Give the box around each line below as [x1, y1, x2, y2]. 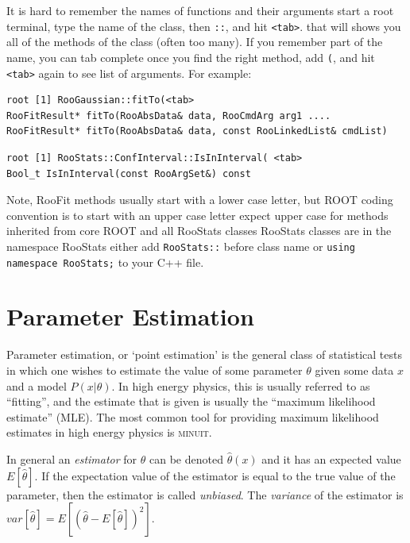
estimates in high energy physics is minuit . [6, 424, 212, 441]
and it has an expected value [261, 450, 401, 467]
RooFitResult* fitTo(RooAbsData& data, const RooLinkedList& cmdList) [6, 125, 388, 137]
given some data [315, 361, 394, 378]
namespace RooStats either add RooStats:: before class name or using [6, 237, 355, 254]
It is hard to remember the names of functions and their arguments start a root [6, 2, 394, 18]
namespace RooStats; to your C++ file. [6, 253, 204, 270]
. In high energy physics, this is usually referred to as [111, 377, 370, 394]
